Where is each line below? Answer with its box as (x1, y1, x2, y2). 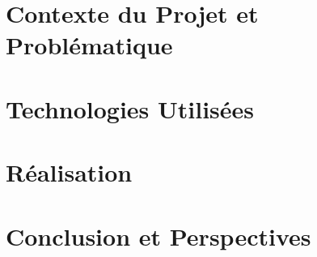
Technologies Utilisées (6, 92, 255, 125)
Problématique (6, 28, 173, 62)
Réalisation (6, 156, 133, 189)
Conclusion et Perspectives (6, 219, 311, 252)
